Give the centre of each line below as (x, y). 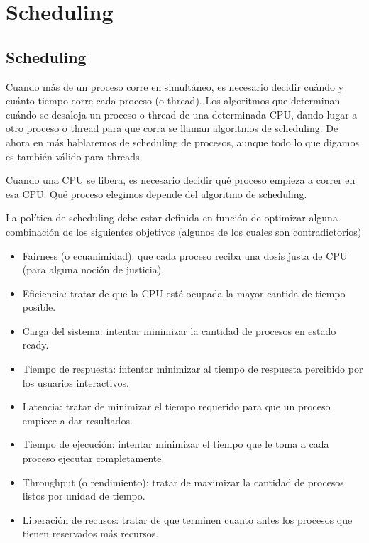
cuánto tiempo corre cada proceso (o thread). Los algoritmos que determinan (173, 100)
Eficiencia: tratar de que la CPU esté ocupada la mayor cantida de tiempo (184, 293)
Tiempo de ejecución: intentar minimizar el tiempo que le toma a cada (176, 444)
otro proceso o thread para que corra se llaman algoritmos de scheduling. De (172, 128)
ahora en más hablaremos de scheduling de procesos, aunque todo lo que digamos (182, 142)
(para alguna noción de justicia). (93, 269)
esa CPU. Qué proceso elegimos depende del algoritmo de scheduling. (156, 193)
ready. (35, 345)
